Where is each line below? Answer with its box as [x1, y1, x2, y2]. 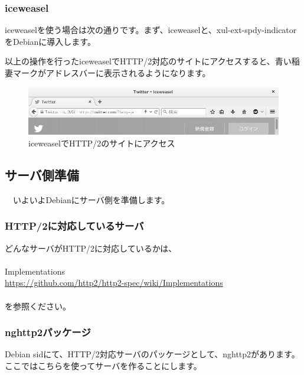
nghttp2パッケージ [5, 325, 91, 340]
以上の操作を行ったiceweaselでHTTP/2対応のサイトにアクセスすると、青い [5, 55, 292, 67]
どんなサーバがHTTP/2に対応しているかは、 [5, 242, 177, 254]
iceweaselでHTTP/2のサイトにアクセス [28, 136, 175, 149]
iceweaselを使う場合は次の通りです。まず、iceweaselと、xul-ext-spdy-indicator [5, 24, 297, 36]
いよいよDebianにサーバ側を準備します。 [12, 193, 170, 206]
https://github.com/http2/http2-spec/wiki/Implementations [5, 276, 223, 289]
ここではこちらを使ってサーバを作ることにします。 [5, 359, 202, 371]
